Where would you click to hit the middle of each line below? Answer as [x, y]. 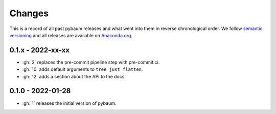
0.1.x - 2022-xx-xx [40, 50]
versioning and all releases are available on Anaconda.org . [71, 35]
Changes [29, 13]
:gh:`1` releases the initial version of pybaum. [69, 103]
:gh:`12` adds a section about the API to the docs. [74, 76]
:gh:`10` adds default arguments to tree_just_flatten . [83, 69]
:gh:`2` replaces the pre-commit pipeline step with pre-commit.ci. [91, 62]
